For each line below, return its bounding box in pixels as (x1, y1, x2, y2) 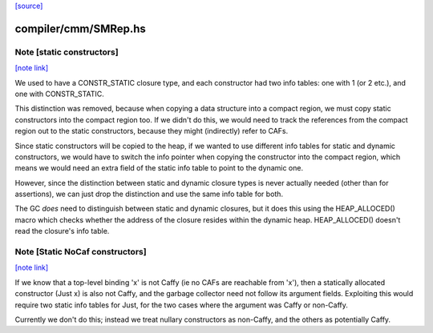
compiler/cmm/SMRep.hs (14, 22, 146, 35)
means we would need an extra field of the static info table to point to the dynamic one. (14, 163, 304, 173)
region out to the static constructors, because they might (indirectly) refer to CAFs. (14, 126, 289, 136)
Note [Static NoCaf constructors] (14, 247, 148, 257)
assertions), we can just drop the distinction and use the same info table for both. (14, 189, 284, 199)
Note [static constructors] (14, 46, 119, 58)
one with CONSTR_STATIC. (14, 89, 104, 98)
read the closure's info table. (14, 227, 110, 236)
